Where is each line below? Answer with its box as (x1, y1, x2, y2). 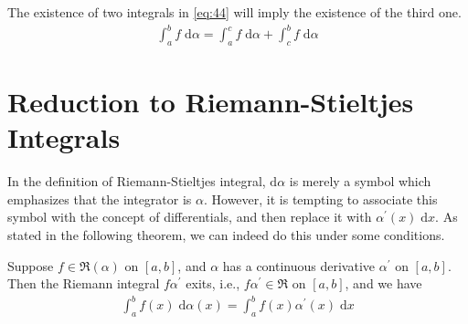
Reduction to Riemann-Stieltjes (7, 83, 414, 120)
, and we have (345, 274, 422, 293)
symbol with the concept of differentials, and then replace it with (7, 207, 372, 226)
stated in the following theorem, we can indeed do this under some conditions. (7, 225, 445, 245)
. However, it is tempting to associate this (203, 189, 438, 208)
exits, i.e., (186, 274, 240, 293)
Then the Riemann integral (7, 274, 160, 293)
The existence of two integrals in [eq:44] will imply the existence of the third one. (7, 3, 462, 21)
